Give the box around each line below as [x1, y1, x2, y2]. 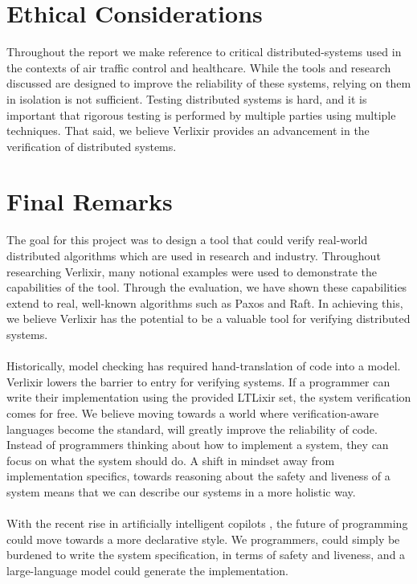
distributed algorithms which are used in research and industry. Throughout [6, 247, 381, 263]
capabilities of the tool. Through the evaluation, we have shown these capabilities [6, 279, 407, 296]
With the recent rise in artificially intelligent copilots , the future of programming [6, 515, 408, 532]
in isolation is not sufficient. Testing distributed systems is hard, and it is [6, 90, 367, 107]
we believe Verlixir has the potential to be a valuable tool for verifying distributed [6, 310, 411, 327]
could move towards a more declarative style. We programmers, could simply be [6, 530, 400, 547]
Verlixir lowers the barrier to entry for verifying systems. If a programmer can [6, 373, 390, 390]
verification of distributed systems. [6, 137, 177, 154]
